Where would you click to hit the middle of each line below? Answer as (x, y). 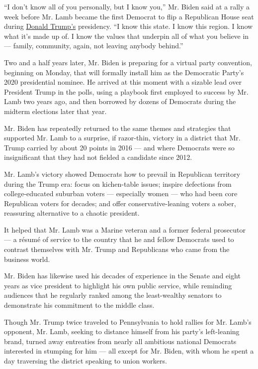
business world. (27, 259)
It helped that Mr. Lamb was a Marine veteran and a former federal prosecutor (125, 229)
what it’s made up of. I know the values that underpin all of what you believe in (127, 36)
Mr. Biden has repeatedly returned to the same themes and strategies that (118, 128)
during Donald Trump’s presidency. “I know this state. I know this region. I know (129, 26)
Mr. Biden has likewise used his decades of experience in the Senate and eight (122, 276)
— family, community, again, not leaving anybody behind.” (94, 46)
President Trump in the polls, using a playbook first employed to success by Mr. (126, 91)
